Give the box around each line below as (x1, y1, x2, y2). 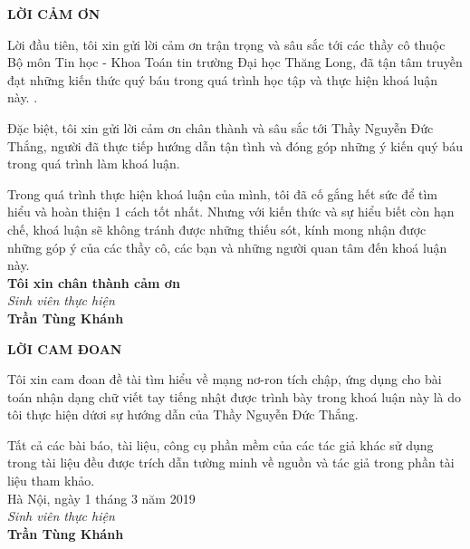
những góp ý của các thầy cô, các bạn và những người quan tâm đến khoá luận (7, 237, 447, 256)
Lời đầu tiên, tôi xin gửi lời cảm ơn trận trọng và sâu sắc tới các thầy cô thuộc (7, 34, 446, 53)
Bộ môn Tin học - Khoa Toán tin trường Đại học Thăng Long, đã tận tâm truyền (7, 53, 463, 72)
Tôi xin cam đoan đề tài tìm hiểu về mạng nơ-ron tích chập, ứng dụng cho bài (7, 370, 442, 389)
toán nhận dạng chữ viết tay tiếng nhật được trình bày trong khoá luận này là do (7, 387, 462, 406)
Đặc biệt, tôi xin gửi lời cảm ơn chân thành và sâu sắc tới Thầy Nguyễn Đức (7, 118, 434, 137)
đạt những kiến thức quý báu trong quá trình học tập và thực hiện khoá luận (7, 70, 438, 89)
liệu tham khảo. (7, 471, 95, 490)
